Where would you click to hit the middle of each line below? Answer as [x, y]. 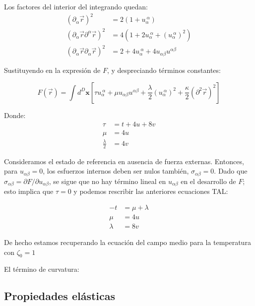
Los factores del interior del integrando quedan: [76, 6]
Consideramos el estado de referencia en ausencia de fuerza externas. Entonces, [124, 161]
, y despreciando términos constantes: [164, 70]
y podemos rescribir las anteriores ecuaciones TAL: [151, 191]
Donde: [15, 115]
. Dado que [231, 171]
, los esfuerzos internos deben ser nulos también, [116, 171]
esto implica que [29, 191]
